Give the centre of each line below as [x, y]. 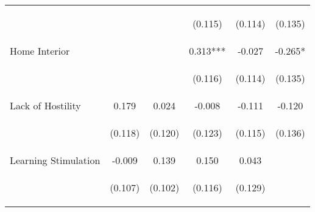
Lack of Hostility [45, 105]
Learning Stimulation [55, 160]
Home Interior [40, 51]
